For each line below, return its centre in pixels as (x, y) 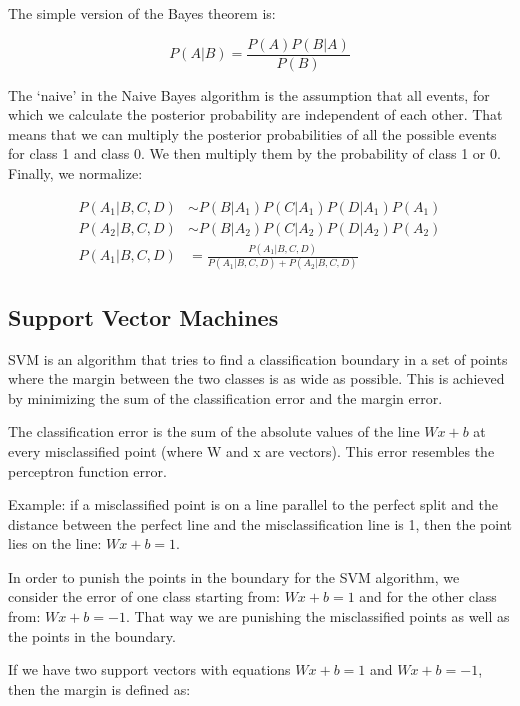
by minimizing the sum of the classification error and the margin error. (225, 397)
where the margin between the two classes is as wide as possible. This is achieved (256, 378)
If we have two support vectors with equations (149, 669)
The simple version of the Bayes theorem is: (142, 13)
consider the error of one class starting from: (144, 596)
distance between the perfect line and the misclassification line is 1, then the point (260, 523)
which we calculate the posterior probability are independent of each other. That (255, 114)
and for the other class (428, 596)
